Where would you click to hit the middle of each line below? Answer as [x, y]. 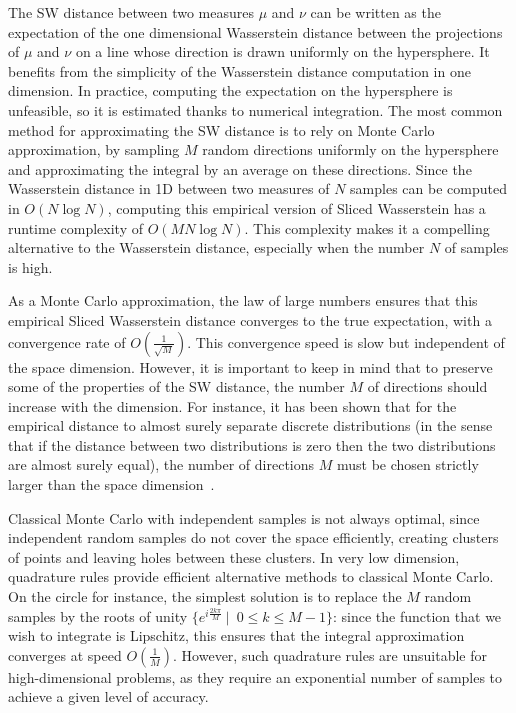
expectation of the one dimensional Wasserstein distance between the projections [255, 31]
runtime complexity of [75, 227]
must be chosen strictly [407, 464]
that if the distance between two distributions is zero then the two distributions [252, 444]
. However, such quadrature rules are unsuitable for [330, 654]
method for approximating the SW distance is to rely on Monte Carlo [221, 129]
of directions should [427, 386]
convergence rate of [67, 341]
